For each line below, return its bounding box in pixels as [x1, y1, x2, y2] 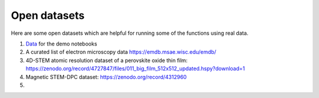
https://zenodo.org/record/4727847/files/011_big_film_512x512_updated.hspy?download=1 [25, 65, 245, 72]
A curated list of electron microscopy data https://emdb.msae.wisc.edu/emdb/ [25, 48, 217, 55]
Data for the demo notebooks [25, 40, 97, 47]
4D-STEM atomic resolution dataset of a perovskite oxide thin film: [25, 57, 188, 64]
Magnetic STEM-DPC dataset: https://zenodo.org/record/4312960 [25, 73, 187, 80]
